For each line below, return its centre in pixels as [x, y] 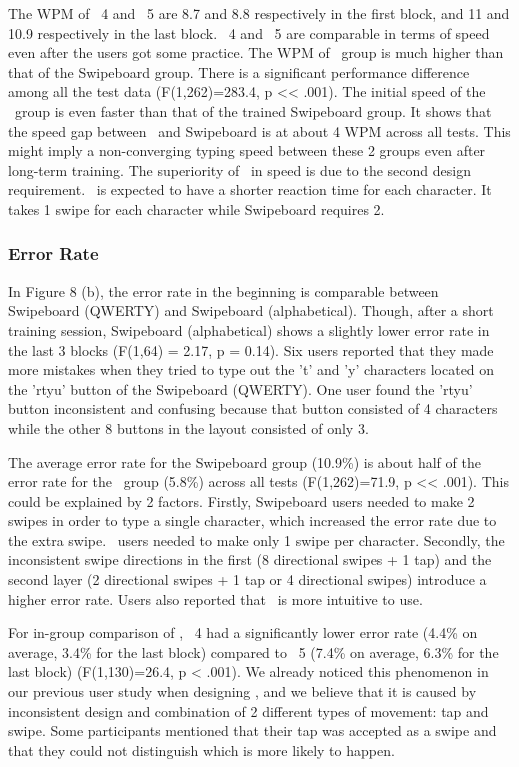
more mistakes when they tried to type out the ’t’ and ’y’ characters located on [251, 369]
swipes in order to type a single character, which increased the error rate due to [252, 520]
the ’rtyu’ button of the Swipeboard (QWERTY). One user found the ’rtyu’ [240, 388]
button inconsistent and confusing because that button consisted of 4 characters [253, 408]
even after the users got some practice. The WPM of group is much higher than [256, 52]
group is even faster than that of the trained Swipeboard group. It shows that [253, 110]
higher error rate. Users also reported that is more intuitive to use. [215, 598]
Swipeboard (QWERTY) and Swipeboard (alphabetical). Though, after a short [251, 310]
